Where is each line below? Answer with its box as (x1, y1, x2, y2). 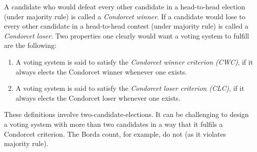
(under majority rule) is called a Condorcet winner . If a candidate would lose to (4, 11, 246, 21)
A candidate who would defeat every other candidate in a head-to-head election (4, 1, 245, 11)
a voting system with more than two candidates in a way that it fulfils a (4, 118, 223, 129)
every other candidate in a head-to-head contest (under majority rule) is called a (4, 21, 249, 31)
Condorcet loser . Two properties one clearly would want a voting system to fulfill (4, 30, 249, 40)
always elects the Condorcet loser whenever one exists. (15, 92, 181, 103)
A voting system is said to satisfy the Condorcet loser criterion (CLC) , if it (15, 83, 245, 93)
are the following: (4, 40, 56, 50)
